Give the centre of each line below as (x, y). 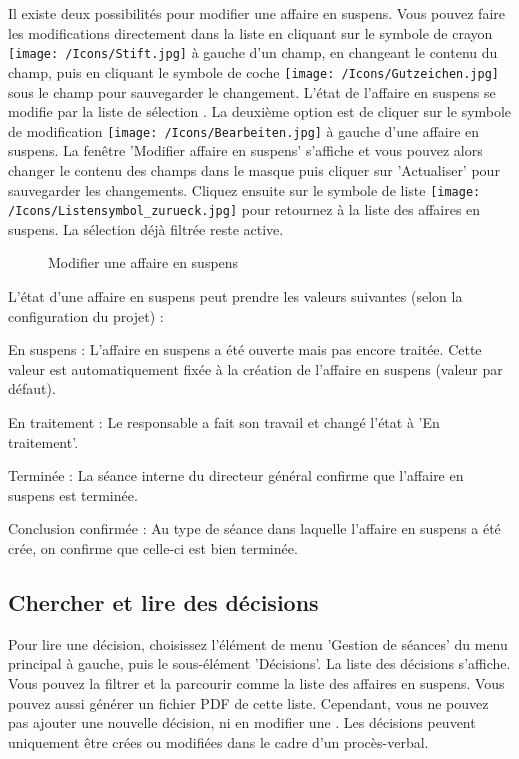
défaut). (32, 388)
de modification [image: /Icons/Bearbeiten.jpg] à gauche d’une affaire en (244, 130)
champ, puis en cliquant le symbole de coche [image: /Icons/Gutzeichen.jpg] (253, 71)
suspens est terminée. (73, 494)
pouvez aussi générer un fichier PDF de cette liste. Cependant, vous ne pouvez (248, 702)
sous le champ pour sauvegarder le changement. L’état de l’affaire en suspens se (252, 91)
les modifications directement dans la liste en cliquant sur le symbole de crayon (250, 32)
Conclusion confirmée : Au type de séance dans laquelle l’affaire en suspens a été (254, 528)
